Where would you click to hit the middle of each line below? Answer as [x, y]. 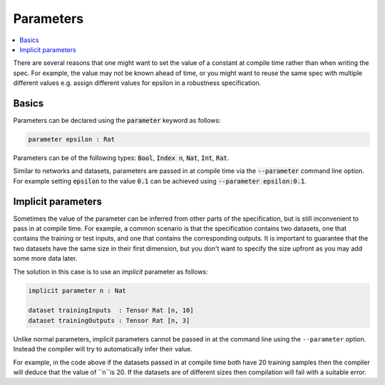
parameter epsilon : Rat [72, 139]
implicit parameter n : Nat [77, 290]
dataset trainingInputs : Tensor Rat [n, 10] [111, 310]
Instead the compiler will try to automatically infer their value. [103, 349]
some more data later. [45, 259]
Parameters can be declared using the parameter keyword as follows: [117, 121]
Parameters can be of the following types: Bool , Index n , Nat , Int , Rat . [121, 158]
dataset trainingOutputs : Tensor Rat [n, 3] [109, 320]
